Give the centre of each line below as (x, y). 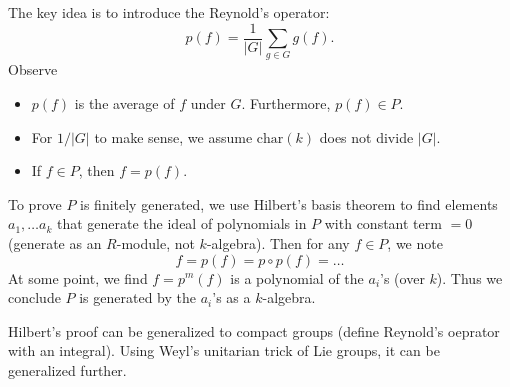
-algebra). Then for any (278, 242)
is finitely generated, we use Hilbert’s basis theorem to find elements (289, 203)
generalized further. (67, 369)
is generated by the (137, 297)
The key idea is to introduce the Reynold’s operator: (169, 12)
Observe (33, 69)
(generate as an (55, 242)
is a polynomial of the (297, 277)
